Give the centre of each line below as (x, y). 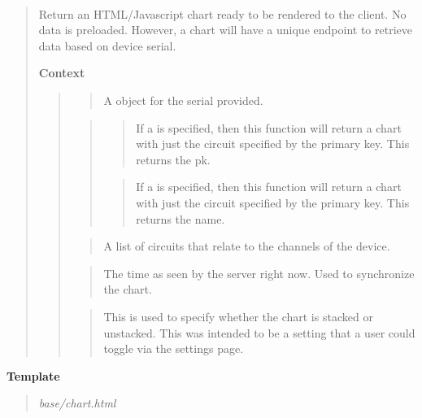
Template (33, 375)
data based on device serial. (107, 45)
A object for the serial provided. (183, 100)
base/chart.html (77, 403)
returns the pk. (173, 159)
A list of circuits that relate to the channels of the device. (247, 246)
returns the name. (181, 218)
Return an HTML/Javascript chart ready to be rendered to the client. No (222, 13)
